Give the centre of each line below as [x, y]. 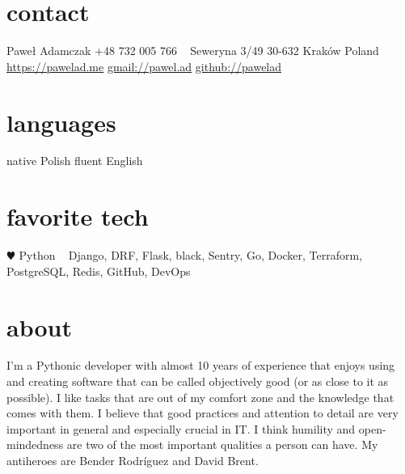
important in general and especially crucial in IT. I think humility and [181, 428]
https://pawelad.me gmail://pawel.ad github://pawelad [144, 66]
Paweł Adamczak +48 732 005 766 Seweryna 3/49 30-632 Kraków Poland [193, 51]
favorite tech [78, 216]
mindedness [35, 444]
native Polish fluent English [75, 161]
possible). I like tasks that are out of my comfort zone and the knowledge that [200, 397]
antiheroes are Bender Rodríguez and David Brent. [133, 461]
